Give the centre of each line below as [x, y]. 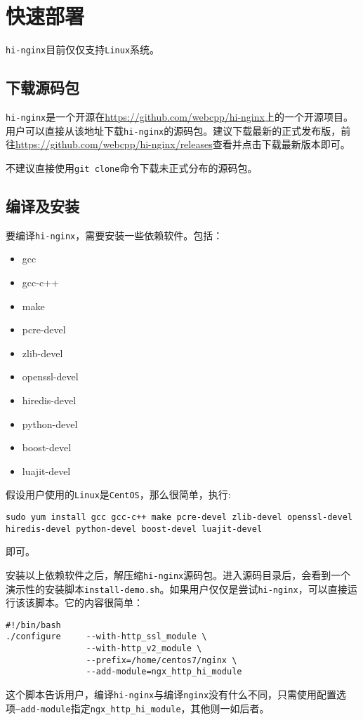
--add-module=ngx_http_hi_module [164, 672]
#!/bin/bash [33, 625]
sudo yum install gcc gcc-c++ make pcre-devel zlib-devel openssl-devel [179, 517]
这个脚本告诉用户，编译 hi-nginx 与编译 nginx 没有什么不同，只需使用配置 [171, 694]
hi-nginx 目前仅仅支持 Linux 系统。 [83, 49]
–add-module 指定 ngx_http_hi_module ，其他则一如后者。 [143, 708]
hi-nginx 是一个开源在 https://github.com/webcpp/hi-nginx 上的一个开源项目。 [179, 116]
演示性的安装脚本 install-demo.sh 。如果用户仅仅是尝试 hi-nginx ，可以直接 [177, 588]
